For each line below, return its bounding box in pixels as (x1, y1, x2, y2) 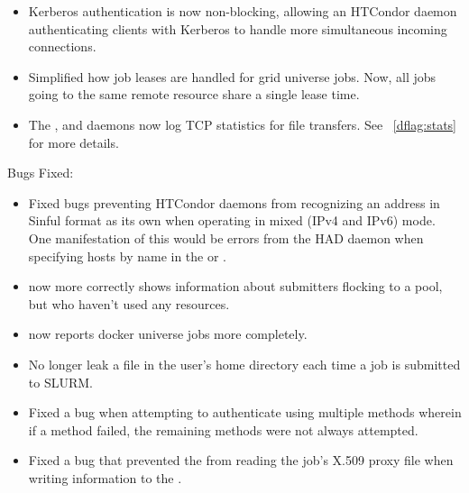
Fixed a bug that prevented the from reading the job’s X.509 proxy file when (28, 451, 454, 470)
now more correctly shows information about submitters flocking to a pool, (28, 277, 443, 296)
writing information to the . (28, 468, 182, 487)
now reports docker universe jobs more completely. (28, 324, 308, 343)
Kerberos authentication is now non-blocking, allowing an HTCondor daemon (28, 2, 457, 20)
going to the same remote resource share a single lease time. (28, 85, 360, 104)
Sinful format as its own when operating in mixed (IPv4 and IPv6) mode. (28, 211, 436, 230)
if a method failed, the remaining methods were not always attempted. (28, 420, 418, 439)
